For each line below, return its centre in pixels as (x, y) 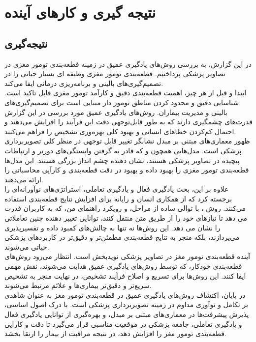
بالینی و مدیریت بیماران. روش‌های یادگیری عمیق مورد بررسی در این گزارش (116, 112)
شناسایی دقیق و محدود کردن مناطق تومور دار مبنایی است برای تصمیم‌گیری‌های (122, 102)
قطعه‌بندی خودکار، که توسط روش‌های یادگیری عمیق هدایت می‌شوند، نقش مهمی (123, 266)
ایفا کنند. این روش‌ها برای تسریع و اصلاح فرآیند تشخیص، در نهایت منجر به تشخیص (125, 275)
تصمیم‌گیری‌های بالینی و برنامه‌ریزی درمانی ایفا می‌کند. (84, 83)
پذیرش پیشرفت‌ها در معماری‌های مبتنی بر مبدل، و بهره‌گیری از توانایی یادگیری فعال (127, 314)
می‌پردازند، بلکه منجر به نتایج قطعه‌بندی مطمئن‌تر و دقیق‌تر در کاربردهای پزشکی (122, 237)
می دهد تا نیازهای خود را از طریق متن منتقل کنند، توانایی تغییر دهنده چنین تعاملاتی (126, 218)
